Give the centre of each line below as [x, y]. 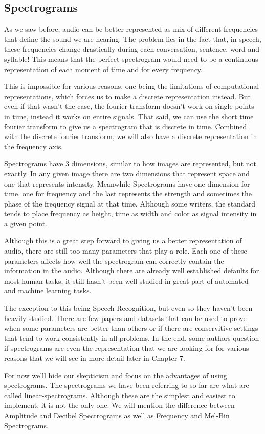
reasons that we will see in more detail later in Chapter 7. [95, 358]
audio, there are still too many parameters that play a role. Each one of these [126, 251]
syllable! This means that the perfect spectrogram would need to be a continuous [131, 59]
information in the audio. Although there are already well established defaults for [132, 271]
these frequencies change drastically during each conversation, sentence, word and [132, 49]
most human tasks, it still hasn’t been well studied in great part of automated [126, 280]
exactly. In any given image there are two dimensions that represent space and [127, 173]
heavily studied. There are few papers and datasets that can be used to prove [125, 318]
